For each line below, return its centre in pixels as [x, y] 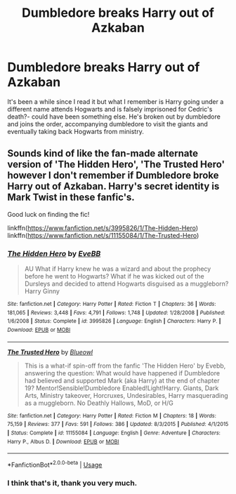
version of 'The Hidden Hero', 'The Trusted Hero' [116, 165]
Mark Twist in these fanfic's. [71, 198]
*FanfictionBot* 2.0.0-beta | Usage [55, 464]
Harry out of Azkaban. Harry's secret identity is [113, 186]
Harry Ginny [42, 291]
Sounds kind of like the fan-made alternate [103, 153]
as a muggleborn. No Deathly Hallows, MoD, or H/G [99, 403]
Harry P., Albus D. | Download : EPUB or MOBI [63, 441]
